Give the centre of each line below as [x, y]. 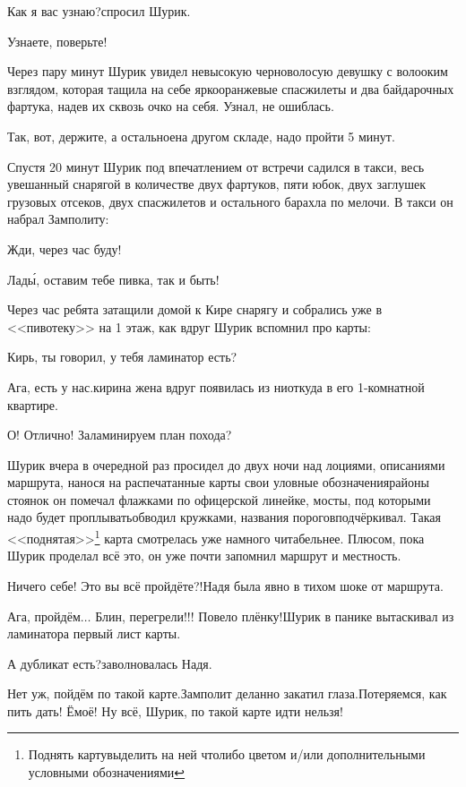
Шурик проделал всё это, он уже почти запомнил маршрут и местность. [204, 556]
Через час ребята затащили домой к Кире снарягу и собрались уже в [195, 309]
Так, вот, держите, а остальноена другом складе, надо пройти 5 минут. [201, 136]
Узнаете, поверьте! [57, 41]
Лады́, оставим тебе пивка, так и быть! [113, 279]
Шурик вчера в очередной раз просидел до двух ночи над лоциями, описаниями [226, 464]
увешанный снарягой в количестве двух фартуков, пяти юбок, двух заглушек [217, 184]
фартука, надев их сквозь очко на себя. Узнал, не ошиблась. [171, 106]
